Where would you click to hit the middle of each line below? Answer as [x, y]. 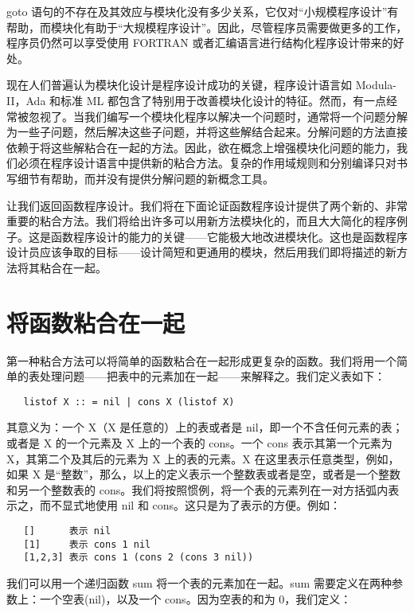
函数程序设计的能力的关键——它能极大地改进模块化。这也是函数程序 [229, 236]
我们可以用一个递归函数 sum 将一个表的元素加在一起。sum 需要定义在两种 [199, 583]
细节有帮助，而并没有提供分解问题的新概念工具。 [145, 178]
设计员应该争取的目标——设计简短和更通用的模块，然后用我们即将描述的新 [201, 252]
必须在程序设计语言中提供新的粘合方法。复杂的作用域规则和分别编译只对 [207, 163]
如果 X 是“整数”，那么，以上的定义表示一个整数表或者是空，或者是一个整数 [204, 474]
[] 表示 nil [67, 531]
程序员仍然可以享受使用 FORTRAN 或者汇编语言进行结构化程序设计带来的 [200, 43]
